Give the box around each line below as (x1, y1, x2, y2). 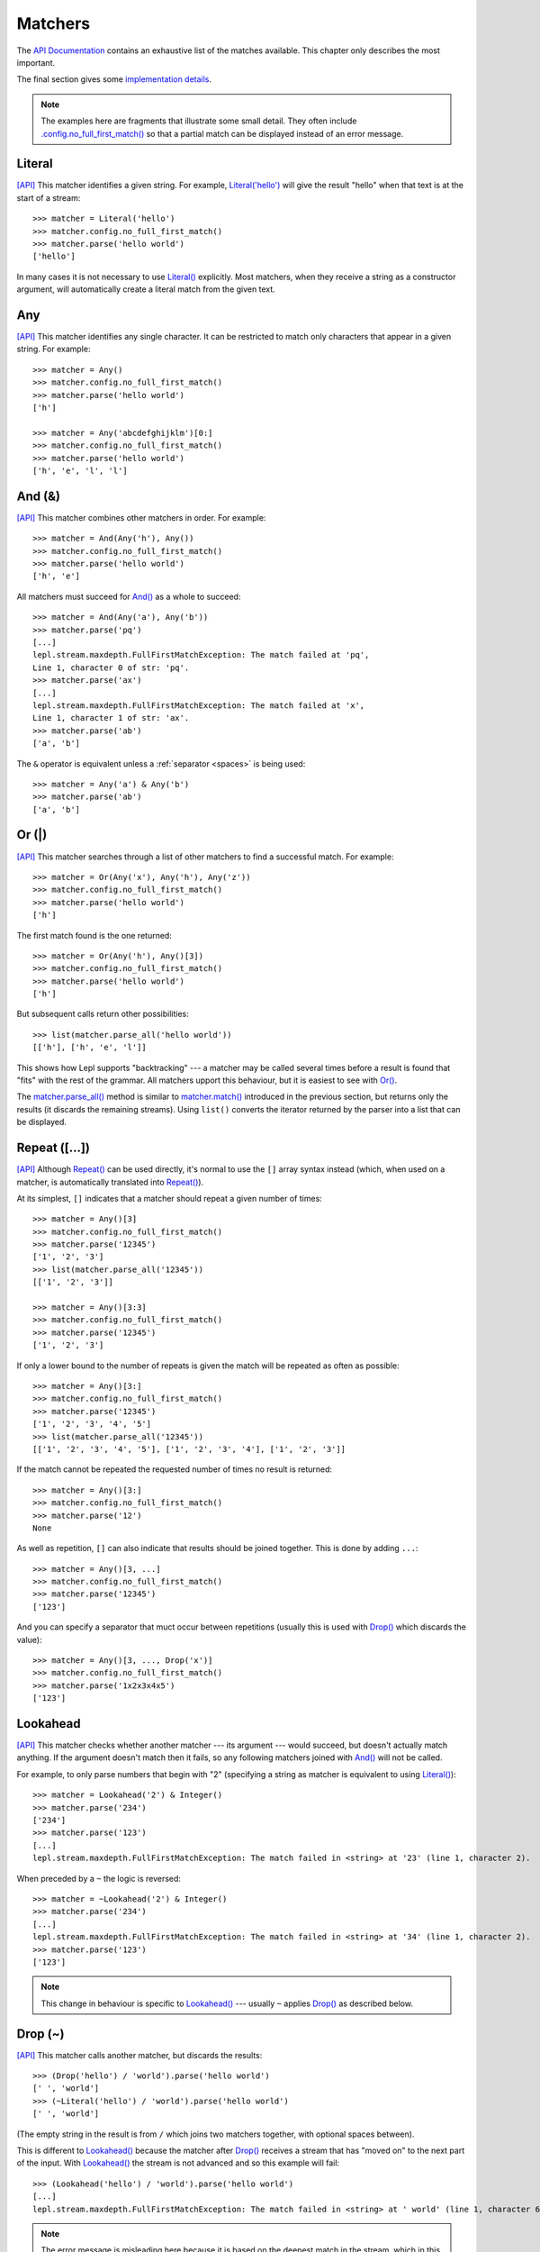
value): (16, 1634, 42, 1645)
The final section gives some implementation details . (16, 74, 211, 85)
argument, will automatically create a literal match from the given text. (16, 284, 276, 295)
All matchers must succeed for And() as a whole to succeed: (16, 591, 241, 602)
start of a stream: (16, 192, 81, 203)
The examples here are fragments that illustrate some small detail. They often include (40, 115, 357, 126)
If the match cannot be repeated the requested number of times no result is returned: (16, 1464, 333, 1475)
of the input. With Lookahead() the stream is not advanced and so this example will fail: (16, 2157, 340, 2168)
